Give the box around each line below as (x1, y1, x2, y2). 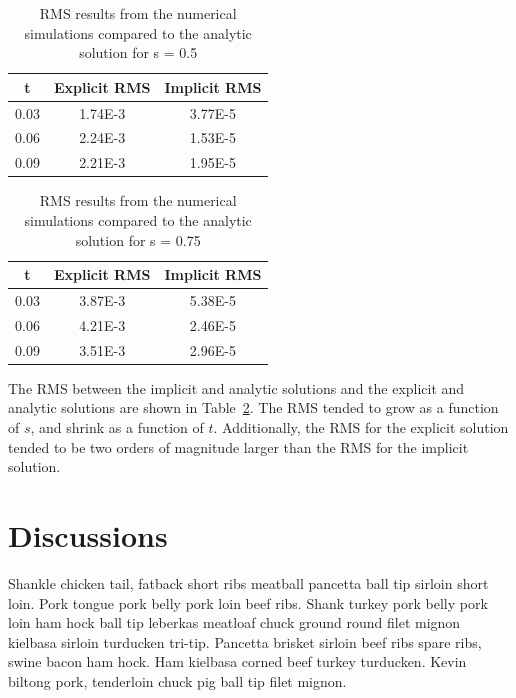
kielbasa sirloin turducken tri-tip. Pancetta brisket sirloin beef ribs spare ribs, (8, 631, 482, 652)
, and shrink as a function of (30, 417, 204, 437)
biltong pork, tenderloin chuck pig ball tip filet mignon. (8, 670, 347, 691)
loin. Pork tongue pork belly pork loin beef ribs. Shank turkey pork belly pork (8, 592, 488, 613)
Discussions (8, 514, 168, 555)
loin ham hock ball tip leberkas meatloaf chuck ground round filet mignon (8, 612, 461, 633)
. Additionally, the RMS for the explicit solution (213, 417, 509, 437)
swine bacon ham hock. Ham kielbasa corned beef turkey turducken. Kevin (8, 651, 467, 672)
